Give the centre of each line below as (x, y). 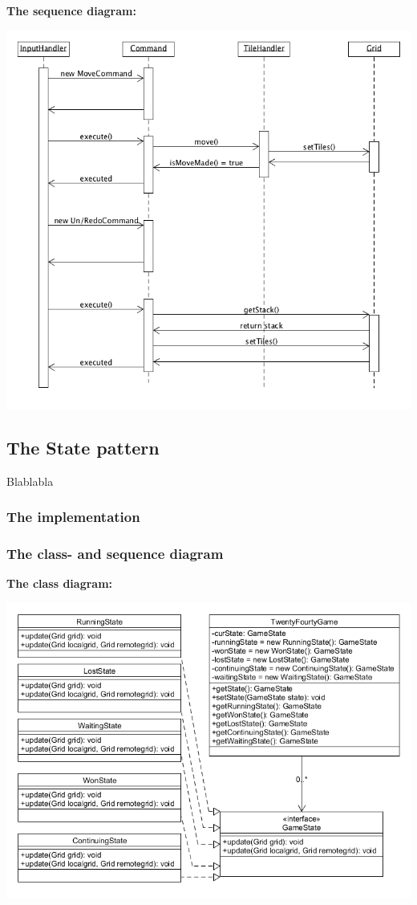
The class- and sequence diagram (115, 554)
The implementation (73, 517)
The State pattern (83, 447)
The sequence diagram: (71, 10)
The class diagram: (60, 583)
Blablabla (30, 481)
